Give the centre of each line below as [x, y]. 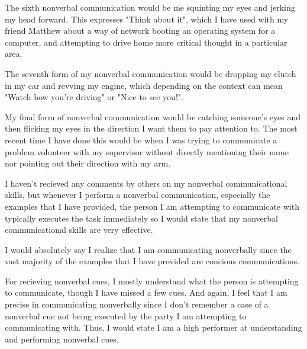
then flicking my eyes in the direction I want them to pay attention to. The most [151, 128]
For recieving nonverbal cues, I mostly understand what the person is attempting [152, 281]
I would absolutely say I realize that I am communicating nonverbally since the [148, 249]
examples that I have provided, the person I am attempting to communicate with [152, 206]
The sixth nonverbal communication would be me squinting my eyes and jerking [150, 7]
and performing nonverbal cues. [62, 339]
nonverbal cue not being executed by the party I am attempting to [126, 316]
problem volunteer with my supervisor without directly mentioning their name [147, 151]
